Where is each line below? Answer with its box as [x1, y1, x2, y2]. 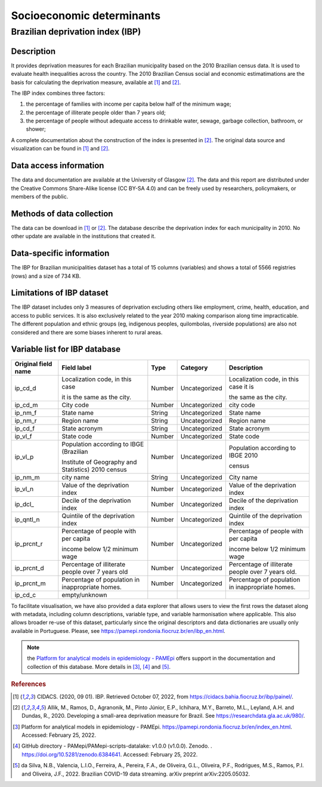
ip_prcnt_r [14, 539, 43, 548]
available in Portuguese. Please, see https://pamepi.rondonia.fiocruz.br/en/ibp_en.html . [11, 627, 226, 634]
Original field [14, 359, 52, 368]
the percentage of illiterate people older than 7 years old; [26, 109, 166, 116]
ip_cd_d [14, 384, 36, 392]
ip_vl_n [14, 484, 34, 493]
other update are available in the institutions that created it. [11, 233, 156, 240]
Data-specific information [11, 248, 110, 259]
